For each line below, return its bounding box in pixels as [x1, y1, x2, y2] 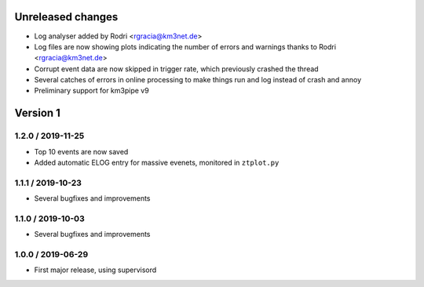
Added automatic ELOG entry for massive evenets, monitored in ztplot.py [34, 158, 280, 168]
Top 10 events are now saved [34, 147, 129, 156]
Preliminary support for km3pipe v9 [34, 86, 149, 96]
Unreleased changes [14, 10, 119, 24]
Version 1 [14, 107, 60, 120]
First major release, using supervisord [34, 265, 157, 274]
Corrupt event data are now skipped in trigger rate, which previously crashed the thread [34, 64, 319, 74]
